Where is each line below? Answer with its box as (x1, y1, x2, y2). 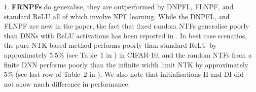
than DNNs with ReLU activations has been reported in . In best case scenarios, (4, 30, 247, 40)
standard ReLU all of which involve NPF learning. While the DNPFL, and (4, 11, 230, 21)
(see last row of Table (15, 69, 80, 79)
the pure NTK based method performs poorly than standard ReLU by (4, 40, 217, 50)
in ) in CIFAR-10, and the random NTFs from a (106, 49, 252, 60)
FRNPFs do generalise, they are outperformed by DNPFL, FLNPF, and (11, 1, 234, 11)
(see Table (66, 49, 97, 60)
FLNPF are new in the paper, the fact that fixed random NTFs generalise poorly (4, 21, 249, 31)
